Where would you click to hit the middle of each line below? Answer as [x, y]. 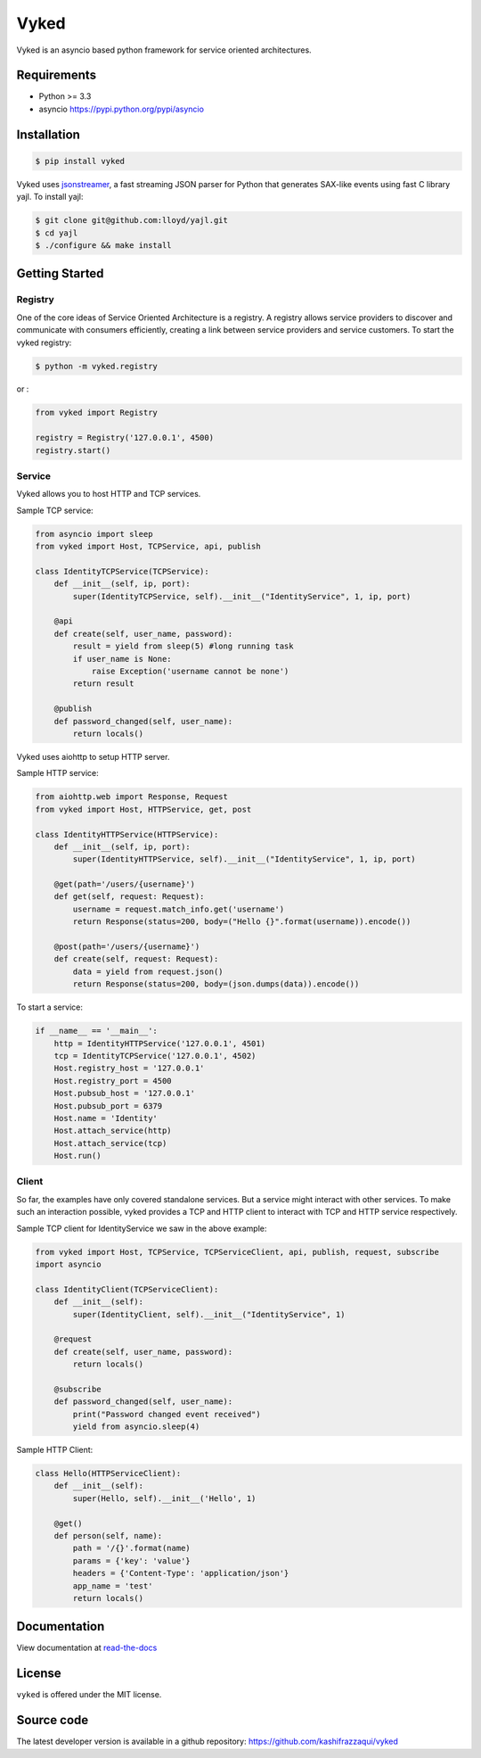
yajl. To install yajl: [50, 197]
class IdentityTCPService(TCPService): [122, 571]
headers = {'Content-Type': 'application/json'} [181, 1573]
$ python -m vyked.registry [96, 366]
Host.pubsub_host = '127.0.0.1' [125, 1094]
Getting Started [60, 273]
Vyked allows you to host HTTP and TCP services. [109, 494]
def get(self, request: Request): [129, 897]
